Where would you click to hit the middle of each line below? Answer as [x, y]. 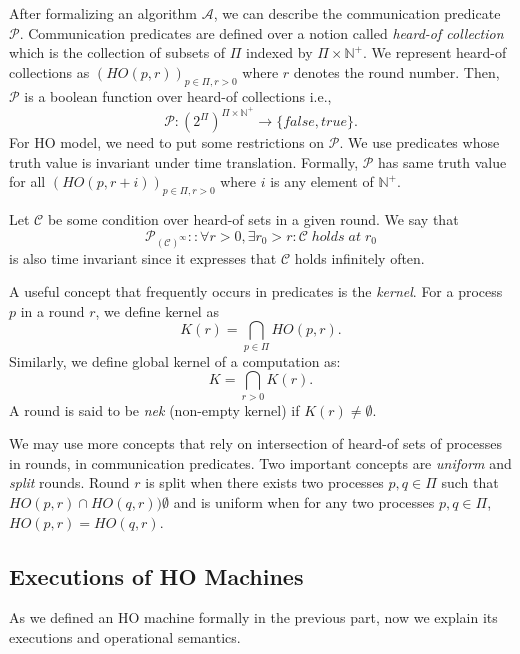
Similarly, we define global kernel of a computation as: [175, 360]
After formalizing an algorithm [103, 13]
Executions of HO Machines [156, 575]
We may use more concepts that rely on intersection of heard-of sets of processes [256, 443]
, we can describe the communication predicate [357, 13]
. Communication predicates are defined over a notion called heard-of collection [261, 32]
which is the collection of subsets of [117, 52]
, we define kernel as [157, 310]
